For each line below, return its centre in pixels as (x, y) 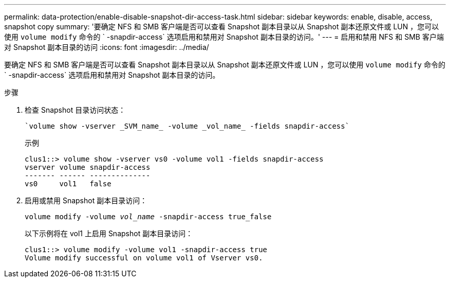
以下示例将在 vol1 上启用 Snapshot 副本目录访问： (109, 233)
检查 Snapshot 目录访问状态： (75, 110)
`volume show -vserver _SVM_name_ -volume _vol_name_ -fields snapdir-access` (187, 126)
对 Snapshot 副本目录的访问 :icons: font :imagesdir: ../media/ (107, 47)
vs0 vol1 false (68, 184)
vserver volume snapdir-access (88, 167)
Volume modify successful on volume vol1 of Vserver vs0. (144, 258)
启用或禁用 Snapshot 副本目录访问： (86, 200)
